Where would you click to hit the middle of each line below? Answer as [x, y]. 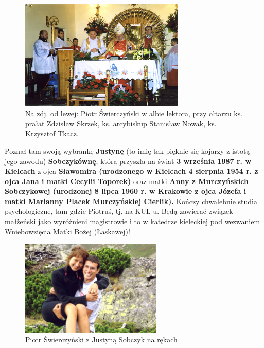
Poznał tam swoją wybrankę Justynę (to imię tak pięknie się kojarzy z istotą [127, 150]
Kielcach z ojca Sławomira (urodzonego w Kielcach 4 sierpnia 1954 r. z [131, 171]
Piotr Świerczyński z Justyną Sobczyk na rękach [101, 340]
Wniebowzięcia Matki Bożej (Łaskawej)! [67, 231]
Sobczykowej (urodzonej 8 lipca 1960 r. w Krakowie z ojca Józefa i [126, 191]
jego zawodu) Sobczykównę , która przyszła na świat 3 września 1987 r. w [128, 161]
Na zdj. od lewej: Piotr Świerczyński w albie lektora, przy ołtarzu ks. [134, 113]
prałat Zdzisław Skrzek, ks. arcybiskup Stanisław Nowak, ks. [121, 123]
